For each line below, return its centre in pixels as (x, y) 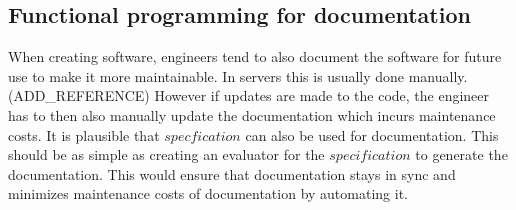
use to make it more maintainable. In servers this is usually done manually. (238, 75)
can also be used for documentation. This (372, 134)
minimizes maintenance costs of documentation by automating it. (208, 193)
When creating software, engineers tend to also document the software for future (255, 56)
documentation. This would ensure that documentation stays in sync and (232, 173)
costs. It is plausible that (84, 134)
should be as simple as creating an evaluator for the (166, 154)
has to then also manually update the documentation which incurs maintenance (252, 114)
